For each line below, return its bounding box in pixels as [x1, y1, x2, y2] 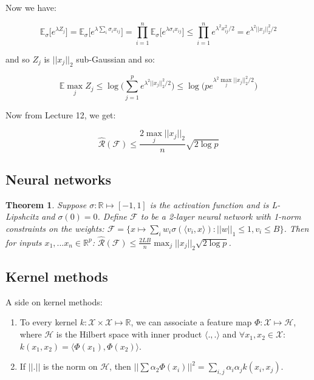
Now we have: [5, 1, 56, 13]
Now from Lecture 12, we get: [5, 108, 116, 121]
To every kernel [19, 316, 77, 328]
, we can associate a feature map [131, 316, 252, 328]
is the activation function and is [149, 198, 269, 211]
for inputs [5, 236, 42, 248]
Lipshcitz [5, 210, 39, 223]
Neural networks [5, 169, 112, 188]
